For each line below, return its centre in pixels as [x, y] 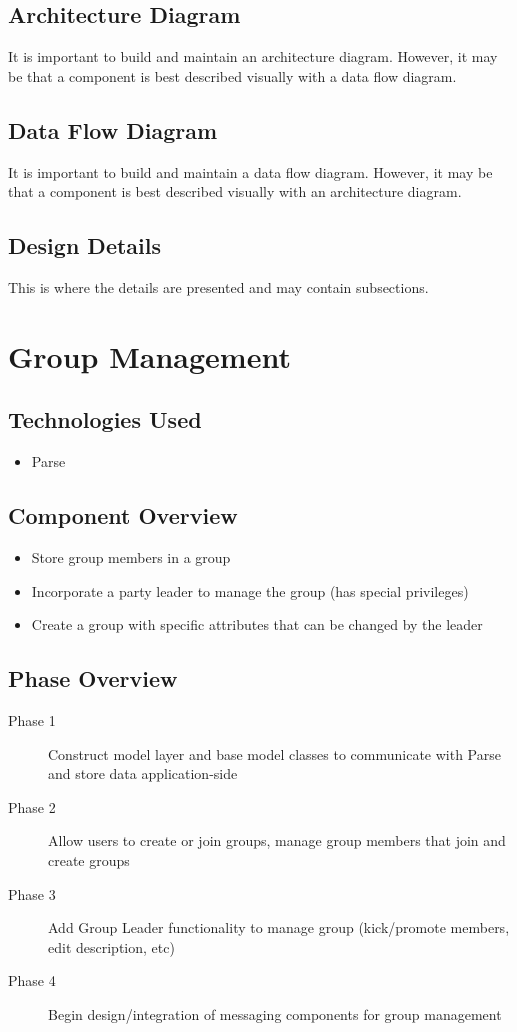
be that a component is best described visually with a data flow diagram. [232, 75]
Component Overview [123, 515]
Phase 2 [32, 806]
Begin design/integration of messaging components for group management [275, 1013]
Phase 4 [32, 980]
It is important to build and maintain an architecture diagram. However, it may [253, 56]
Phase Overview [93, 678]
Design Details [85, 245]
